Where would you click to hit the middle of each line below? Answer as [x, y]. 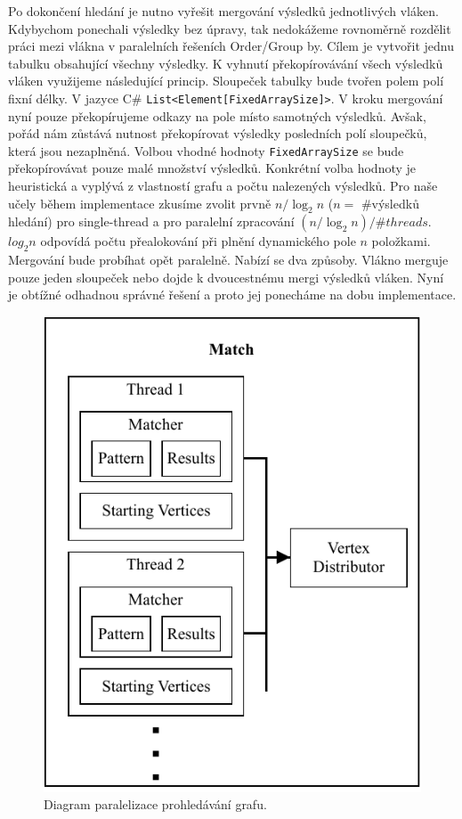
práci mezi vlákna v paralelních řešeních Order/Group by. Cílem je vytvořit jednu [231, 46]
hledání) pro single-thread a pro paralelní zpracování [151, 221]
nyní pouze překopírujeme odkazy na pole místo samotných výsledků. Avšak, [217, 115]
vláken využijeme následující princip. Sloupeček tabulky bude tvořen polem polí [226, 81]
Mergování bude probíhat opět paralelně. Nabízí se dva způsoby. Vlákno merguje [228, 260]
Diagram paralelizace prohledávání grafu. [155, 804]
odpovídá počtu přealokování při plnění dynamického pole [198, 241]
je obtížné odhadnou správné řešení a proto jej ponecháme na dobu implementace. [232, 295]
